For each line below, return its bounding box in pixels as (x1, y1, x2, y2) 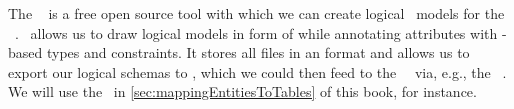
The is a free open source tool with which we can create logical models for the (8, 3, 505, 23)
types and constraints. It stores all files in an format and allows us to (46, 42, 470, 63)
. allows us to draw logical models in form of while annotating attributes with (14, 22, 498, 43)
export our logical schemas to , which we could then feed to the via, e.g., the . (8, 61, 507, 82)
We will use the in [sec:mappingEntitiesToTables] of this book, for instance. (8, 81, 477, 102)
